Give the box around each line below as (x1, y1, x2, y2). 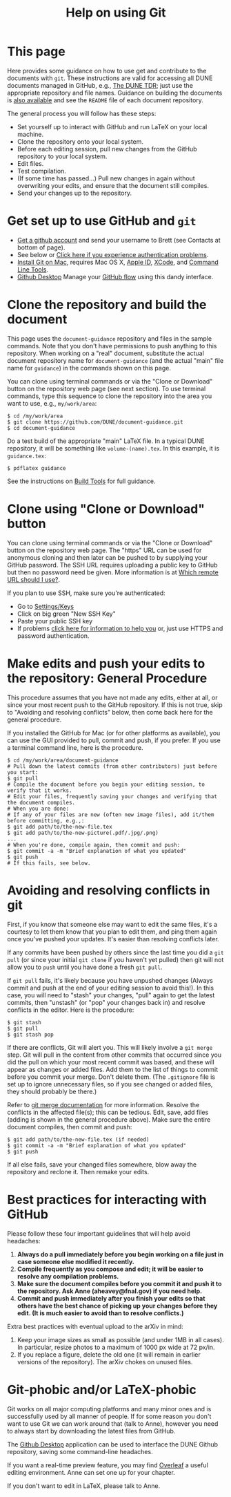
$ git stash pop (7, 1031, 54, 1038)
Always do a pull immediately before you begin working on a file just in (17, 1250, 224, 1259)
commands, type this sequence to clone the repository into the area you (7, 392, 212, 400)
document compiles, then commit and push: (7, 1122, 132, 1131)
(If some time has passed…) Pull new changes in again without (17, 174, 195, 182)
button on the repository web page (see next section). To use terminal (7, 384, 206, 393)
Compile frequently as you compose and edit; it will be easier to (17, 1265, 203, 1273)
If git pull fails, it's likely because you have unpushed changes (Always (7, 976, 214, 984)
